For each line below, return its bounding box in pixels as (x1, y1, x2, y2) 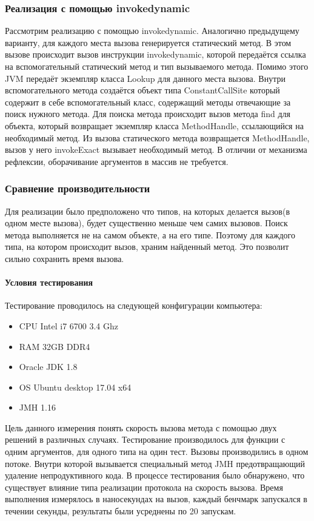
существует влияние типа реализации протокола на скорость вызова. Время (5, 480, 283, 493)
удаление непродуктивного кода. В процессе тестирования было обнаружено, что (5, 469, 305, 482)
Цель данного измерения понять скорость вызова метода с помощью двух (5, 421, 277, 434)
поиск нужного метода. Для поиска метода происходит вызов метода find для (5, 107, 290, 120)
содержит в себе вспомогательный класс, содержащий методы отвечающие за (5, 95, 291, 108)
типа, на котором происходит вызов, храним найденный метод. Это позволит (5, 240, 289, 253)
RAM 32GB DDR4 (19, 340, 90, 352)
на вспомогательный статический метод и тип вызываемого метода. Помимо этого (5, 60, 309, 72)
